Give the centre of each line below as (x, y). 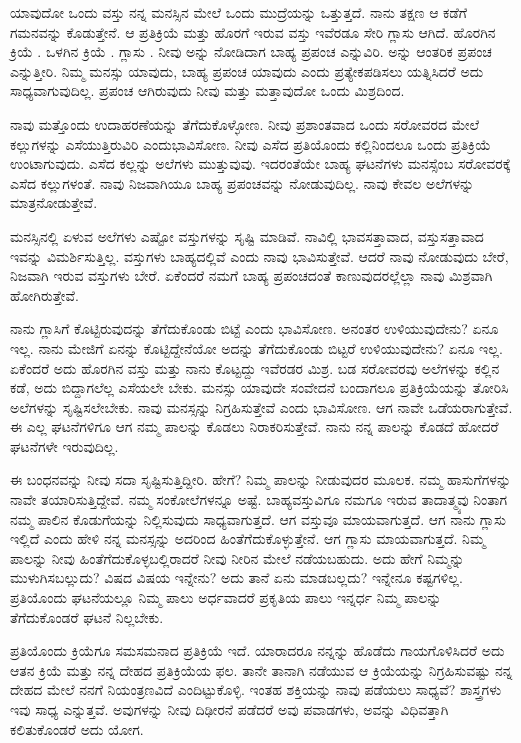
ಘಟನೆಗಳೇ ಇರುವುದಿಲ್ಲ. (64, 445)
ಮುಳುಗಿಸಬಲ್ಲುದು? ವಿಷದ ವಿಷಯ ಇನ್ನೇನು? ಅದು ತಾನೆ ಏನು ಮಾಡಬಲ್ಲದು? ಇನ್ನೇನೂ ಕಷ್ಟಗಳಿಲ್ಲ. (236, 577)
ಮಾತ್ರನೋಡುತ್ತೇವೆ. (54, 202)
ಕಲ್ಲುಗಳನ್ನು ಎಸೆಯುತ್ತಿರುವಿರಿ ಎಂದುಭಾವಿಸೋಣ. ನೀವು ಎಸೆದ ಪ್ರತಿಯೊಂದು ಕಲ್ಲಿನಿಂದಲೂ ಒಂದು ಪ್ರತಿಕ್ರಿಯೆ (250, 143)
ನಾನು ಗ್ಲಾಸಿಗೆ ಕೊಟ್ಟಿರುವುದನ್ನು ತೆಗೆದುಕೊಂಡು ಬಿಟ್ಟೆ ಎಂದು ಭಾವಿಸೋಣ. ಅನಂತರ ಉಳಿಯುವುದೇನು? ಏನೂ (254, 328)
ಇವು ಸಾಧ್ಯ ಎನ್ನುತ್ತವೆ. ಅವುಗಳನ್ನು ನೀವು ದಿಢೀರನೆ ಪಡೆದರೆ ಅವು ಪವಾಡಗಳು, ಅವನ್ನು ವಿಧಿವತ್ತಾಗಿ (229, 709)
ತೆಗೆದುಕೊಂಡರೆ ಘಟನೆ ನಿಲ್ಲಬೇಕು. (87, 616)
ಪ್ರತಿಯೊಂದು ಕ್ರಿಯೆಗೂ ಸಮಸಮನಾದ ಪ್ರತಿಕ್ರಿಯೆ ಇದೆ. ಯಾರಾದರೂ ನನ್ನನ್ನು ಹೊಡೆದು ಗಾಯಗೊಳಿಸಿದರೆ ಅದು (257, 650)
